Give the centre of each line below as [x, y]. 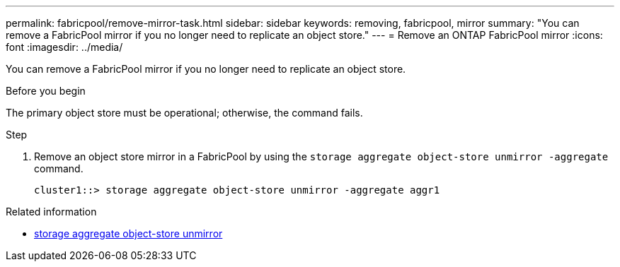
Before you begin [46, 91]
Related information [51, 212]
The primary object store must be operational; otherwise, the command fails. [184, 113]
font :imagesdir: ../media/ [64, 47]
